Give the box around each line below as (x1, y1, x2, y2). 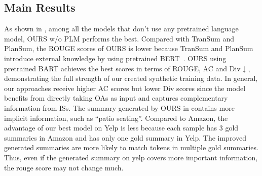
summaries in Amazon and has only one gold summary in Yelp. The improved (4, 132, 246, 143)
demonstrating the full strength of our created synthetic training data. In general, (4, 73, 258, 83)
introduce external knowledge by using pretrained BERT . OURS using (4, 53, 227, 63)
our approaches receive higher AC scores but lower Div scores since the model (4, 82, 246, 93)
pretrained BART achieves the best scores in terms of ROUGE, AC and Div (4, 63, 241, 73)
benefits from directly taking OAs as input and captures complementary (4, 93, 228, 103)
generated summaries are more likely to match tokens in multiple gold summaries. (4, 142, 258, 153)
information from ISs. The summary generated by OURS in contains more (4, 102, 235, 113)
